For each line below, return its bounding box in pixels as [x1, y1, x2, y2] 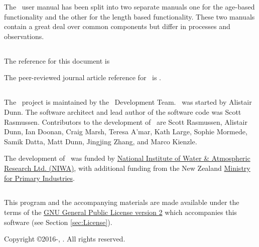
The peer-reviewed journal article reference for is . [4, 72, 162, 83]
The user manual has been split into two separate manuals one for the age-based [4, 2, 255, 12]
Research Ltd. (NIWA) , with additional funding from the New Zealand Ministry [4, 162, 250, 173]
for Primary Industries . [4, 172, 75, 183]
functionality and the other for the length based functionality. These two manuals [4, 11, 255, 22]
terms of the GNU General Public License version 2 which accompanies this [4, 207, 237, 217]
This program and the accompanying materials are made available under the [4, 197, 239, 207]
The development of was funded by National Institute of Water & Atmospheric [4, 153, 250, 163]
